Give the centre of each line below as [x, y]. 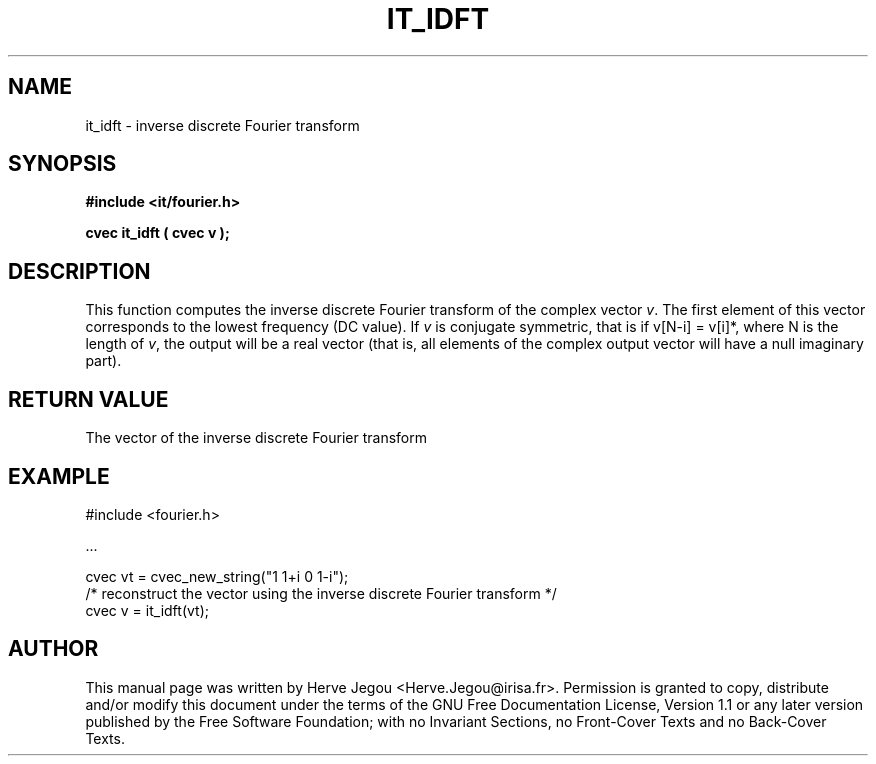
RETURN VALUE [88, 399]
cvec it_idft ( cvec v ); [157, 233]
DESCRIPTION [79, 271]
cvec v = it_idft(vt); [147, 610]
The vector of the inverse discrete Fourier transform [256, 438]
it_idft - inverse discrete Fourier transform [222, 125]
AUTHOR [53, 649]
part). [103, 361]
